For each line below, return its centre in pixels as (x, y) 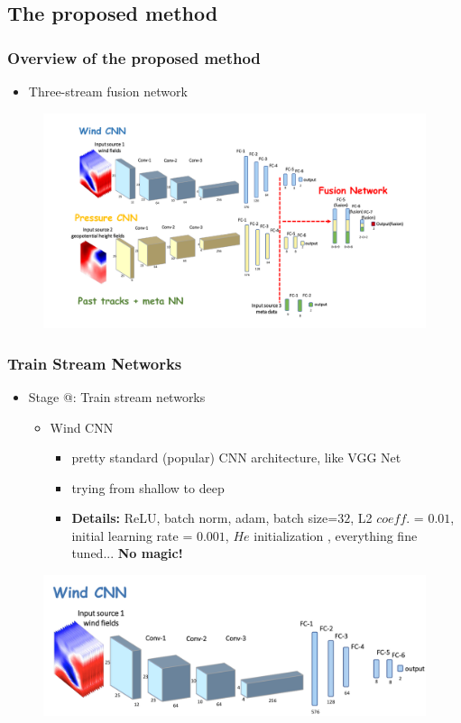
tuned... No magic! (127, 553)
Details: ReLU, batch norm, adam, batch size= (205, 518)
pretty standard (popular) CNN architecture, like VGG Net (236, 458)
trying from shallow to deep (148, 487)
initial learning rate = (132, 535)
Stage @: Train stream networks (117, 396)
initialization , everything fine (336, 535)
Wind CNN (82, 427)
